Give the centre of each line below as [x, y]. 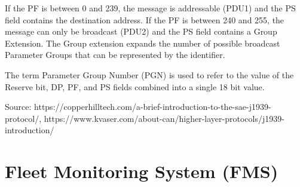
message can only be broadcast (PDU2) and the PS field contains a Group [141, 31]
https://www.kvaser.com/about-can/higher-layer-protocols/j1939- [164, 118]
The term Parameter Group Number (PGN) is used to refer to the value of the [149, 74]
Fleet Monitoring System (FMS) [142, 171]
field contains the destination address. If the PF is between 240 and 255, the [145, 19]
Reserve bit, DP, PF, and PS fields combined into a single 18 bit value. [135, 86]
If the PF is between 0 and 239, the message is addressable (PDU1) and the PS [150, 8]
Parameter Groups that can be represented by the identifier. [115, 55]
